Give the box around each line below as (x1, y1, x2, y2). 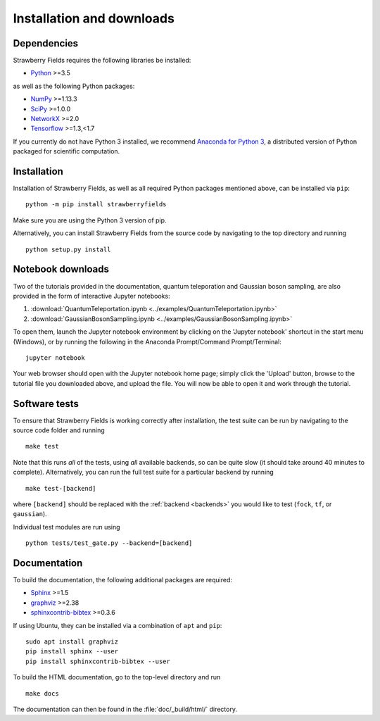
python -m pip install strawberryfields (25, 201, 167, 208)
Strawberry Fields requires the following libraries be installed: (13, 56, 191, 65)
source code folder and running (13, 426, 105, 434)
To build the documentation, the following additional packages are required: (13, 576, 232, 584)
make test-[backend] (25, 484, 96, 492)
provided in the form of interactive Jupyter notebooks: (13, 291, 170, 300)
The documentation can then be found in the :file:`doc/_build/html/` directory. (13, 705, 237, 713)
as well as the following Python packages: (13, 82, 135, 90)
